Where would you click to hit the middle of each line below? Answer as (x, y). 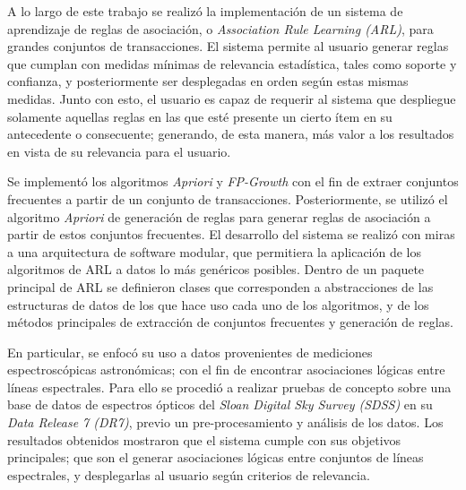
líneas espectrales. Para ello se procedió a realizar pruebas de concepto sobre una (229, 387)
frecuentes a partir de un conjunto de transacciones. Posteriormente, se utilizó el (228, 198)
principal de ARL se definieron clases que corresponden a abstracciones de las (220, 286)
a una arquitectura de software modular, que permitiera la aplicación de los (215, 251)
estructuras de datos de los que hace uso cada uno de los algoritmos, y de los (218, 304)
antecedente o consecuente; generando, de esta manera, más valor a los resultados (231, 134)
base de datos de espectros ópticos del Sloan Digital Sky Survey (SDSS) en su (220, 404)
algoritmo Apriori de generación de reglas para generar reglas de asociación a (219, 216)
